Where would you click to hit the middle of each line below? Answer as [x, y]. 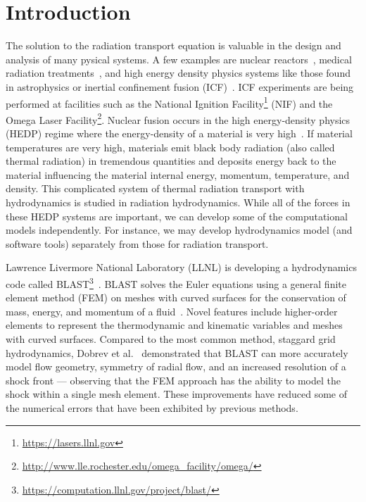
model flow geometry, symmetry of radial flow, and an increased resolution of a [176, 366]
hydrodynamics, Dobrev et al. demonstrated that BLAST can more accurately [177, 352]
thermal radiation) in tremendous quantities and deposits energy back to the [171, 161]
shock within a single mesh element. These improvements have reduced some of [177, 394]
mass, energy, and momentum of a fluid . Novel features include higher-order [172, 311]
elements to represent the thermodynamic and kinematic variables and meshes [174, 325]
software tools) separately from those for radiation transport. [137, 243]
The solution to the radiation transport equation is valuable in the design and [173, 45]
